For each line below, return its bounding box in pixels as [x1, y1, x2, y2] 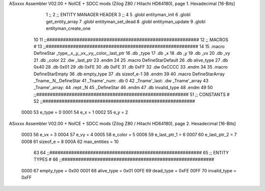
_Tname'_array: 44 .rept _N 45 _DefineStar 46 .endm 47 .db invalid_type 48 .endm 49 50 [33, 85, 213, 91]
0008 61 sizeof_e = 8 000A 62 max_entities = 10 [21, 139, 119, 144]
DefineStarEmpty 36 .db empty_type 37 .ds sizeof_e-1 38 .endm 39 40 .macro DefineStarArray [33, 71, 225, 77]
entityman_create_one [46, 25, 91, 31]
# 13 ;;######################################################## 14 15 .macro [33, 43, 225, 49]
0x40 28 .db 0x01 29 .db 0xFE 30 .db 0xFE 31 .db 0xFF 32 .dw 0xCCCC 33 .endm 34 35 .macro [33, 64, 228, 70]
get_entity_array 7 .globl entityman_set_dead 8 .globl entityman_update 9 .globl [46, 19, 206, 24]
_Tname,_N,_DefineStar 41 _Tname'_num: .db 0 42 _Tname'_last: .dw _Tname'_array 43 [33, 77, 209, 83]
